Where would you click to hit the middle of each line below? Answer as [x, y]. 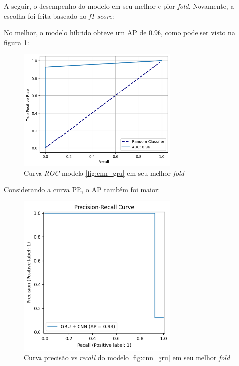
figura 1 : [17, 42]
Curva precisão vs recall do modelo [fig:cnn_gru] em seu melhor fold [127, 357]
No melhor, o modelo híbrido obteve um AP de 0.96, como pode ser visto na [119, 32]
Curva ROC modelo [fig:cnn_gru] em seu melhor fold [104, 173]
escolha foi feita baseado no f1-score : [59, 16]
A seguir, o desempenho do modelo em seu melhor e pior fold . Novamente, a [119, 6]
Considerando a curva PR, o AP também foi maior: [82, 189]
